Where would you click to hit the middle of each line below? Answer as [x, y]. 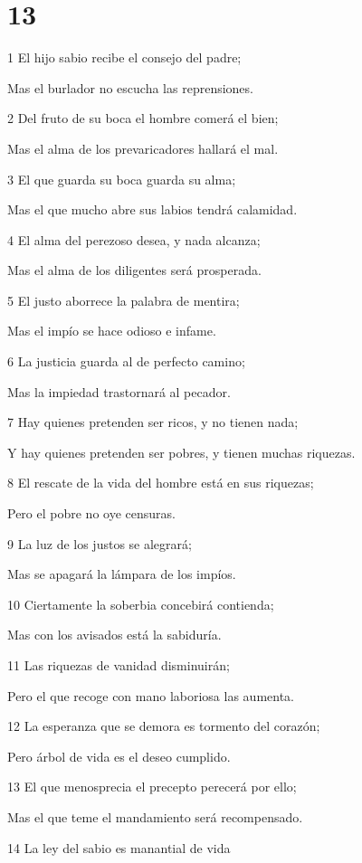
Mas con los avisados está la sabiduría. [114, 635]
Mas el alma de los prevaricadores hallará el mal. [143, 148]
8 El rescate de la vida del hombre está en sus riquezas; [161, 483]
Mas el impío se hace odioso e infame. [112, 331]
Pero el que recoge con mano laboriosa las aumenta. [151, 695]
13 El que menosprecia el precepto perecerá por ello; [152, 787]
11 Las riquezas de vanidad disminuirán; [119, 665]
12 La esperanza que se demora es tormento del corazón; [164, 726]
